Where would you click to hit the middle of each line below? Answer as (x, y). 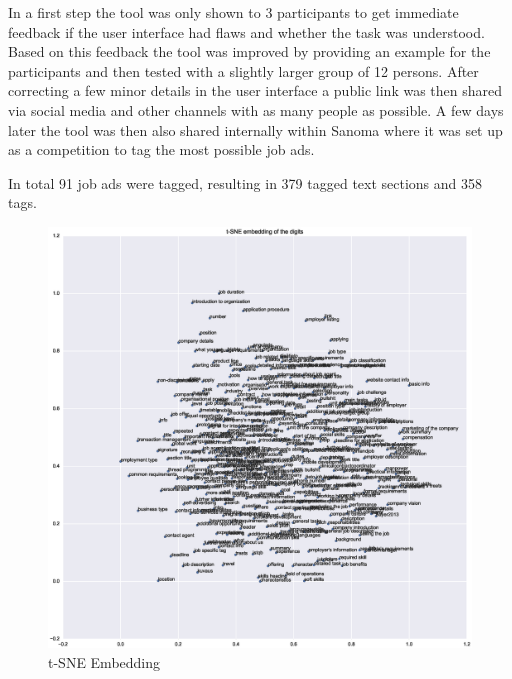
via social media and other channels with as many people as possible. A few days (256, 109)
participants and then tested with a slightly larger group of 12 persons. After (243, 70)
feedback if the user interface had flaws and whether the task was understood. (246, 31)
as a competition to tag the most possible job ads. (161, 149)
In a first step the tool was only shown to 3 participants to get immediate (233, 12)
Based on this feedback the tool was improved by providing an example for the (249, 51)
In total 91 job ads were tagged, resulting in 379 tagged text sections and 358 (245, 182)
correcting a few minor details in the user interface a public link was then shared (255, 90)
